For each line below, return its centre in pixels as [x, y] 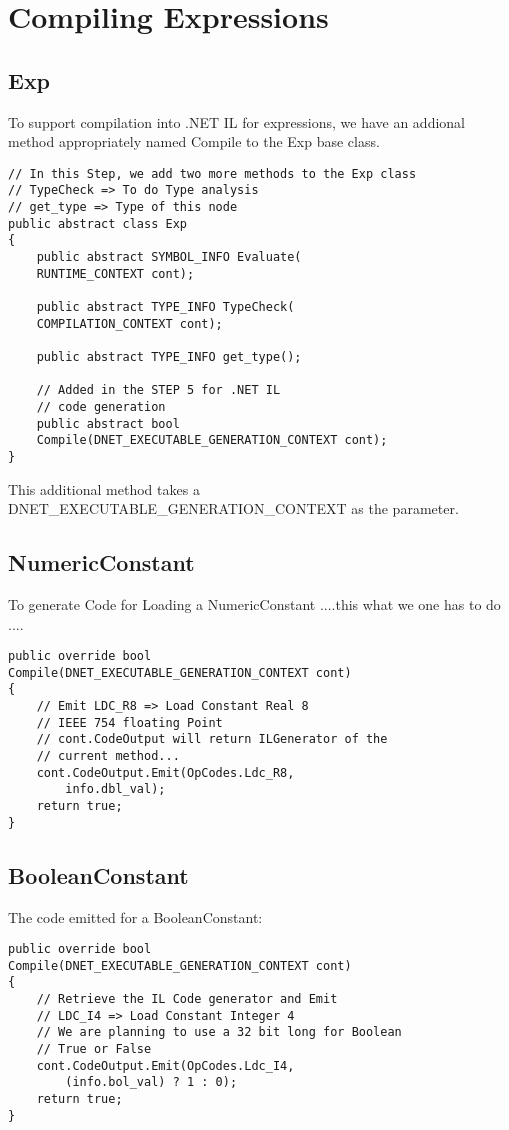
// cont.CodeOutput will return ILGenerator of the [212, 739]
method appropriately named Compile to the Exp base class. [194, 141]
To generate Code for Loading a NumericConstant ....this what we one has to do [254, 603]
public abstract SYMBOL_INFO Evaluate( [169, 257]
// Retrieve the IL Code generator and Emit [187, 999]
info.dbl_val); [115, 789]
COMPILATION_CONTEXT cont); [129, 323]
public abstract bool [108, 423]
